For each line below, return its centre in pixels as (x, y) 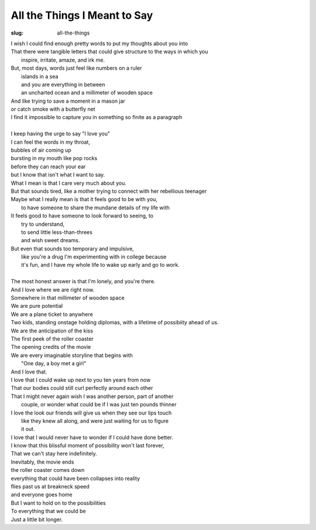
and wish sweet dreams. (51, 240)
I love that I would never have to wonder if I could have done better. (92, 437)
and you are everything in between (63, 84)
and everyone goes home (42, 495)
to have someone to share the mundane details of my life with (95, 208)
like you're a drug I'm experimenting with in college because (94, 257)
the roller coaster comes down (48, 470)
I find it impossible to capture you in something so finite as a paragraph (97, 117)
